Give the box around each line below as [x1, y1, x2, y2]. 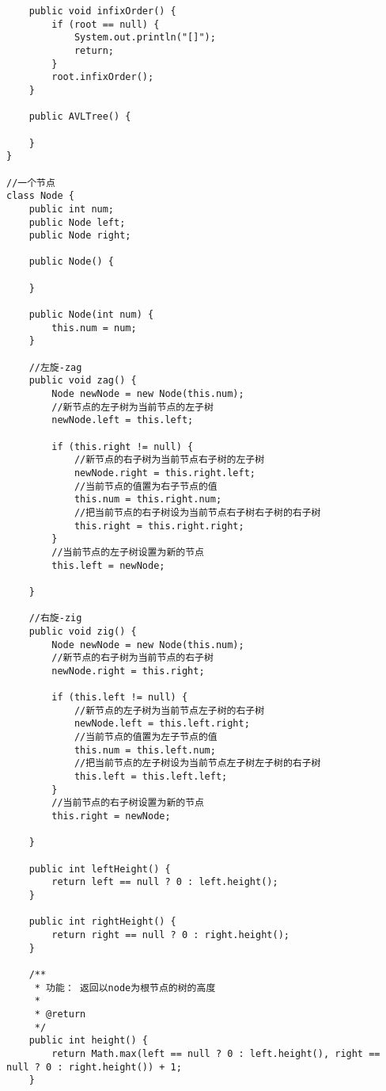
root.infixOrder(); [51, 71, 154, 83]
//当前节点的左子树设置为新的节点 [51, 546, 204, 558]
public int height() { [28, 1035, 148, 1047]
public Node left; [28, 216, 126, 228]
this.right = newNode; [51, 811, 171, 822]
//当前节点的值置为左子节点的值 [74, 731, 218, 743]
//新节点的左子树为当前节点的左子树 [51, 401, 214, 413]
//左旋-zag [28, 361, 82, 373]
